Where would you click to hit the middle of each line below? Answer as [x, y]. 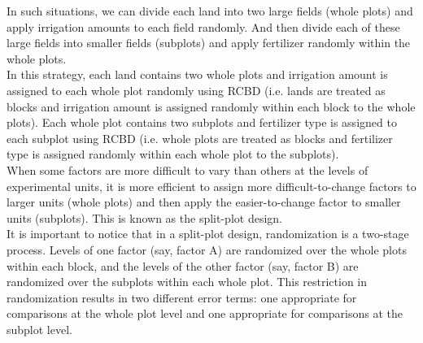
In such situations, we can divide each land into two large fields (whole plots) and [210, 11]
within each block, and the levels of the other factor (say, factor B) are [183, 265]
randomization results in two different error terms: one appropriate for [182, 297]
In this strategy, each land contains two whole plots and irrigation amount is [197, 74]
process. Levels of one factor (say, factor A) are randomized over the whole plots [207, 249]
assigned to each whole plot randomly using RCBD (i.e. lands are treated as [196, 90]
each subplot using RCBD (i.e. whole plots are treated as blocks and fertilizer [200, 138]
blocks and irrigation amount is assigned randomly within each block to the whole [211, 106]
